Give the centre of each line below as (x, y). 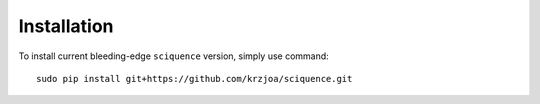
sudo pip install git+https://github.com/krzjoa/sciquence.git (194, 78)
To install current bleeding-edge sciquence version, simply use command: (173, 56)
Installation (66, 26)
